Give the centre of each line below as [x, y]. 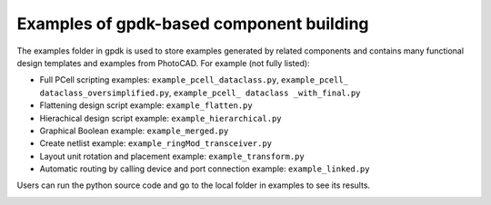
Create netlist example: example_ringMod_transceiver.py [156, 143]
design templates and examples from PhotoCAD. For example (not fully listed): [163, 63]
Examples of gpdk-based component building [193, 24]
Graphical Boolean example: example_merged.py [134, 131]
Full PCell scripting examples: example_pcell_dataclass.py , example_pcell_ [194, 80]
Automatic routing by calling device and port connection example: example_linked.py [205, 169]
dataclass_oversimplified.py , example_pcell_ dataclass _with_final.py [200, 93]
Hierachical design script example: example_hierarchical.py [160, 118]
